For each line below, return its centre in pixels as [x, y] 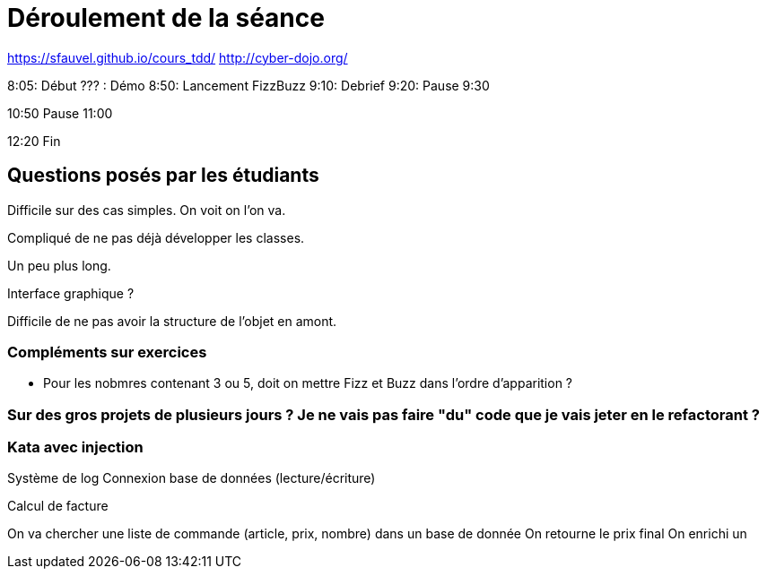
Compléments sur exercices [107, 352]
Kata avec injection [75, 447]
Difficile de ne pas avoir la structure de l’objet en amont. [172, 321]
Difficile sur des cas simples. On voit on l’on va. [147, 210]
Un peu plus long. [59, 265]
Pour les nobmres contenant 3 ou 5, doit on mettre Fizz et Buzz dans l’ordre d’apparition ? [308, 383]
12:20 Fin [34, 141]
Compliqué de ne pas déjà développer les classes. [156, 237]
